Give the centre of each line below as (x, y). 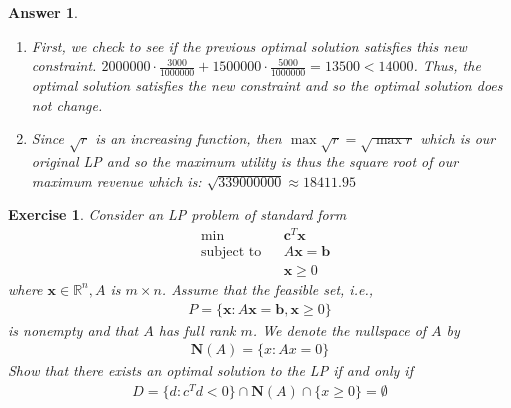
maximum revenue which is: (116, 180)
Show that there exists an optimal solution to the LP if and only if (210, 370)
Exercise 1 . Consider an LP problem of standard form (177, 214)
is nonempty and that (73, 329)
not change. (67, 104)
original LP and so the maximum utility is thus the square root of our (245, 160)
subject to (231, 251)
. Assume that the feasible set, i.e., (267, 288)
